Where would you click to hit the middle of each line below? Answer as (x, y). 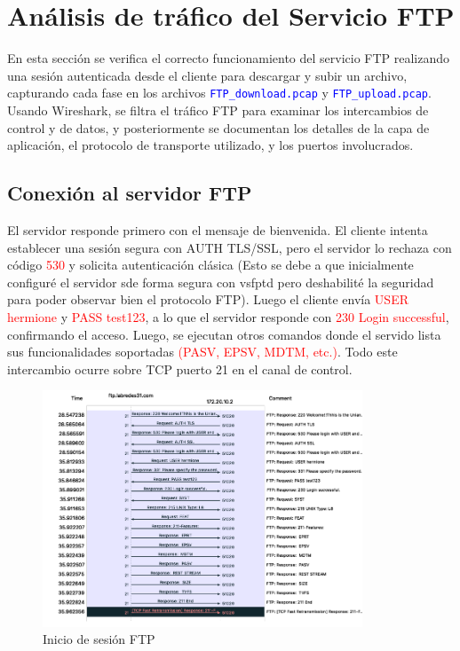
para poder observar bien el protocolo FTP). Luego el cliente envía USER (208, 299)
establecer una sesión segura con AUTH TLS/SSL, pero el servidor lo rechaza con (230, 247)
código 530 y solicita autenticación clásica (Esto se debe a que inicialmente (210, 265)
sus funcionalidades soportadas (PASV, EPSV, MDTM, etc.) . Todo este (202, 352)
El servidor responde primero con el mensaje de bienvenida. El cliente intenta (218, 229)
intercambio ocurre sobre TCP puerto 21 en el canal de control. (180, 369)
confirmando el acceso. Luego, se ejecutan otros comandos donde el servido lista (224, 334)
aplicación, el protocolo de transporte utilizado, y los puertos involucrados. (210, 145)
